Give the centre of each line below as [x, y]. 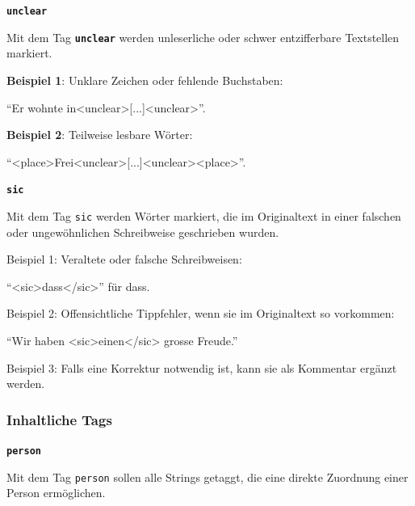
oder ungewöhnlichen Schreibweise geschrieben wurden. [143, 232]
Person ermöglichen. [56, 493]
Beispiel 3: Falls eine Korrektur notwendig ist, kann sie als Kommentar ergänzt [202, 367]
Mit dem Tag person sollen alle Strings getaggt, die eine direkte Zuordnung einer [207, 476]
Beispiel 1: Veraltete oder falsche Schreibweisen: [124, 259]
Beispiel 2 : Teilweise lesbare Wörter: [100, 135]
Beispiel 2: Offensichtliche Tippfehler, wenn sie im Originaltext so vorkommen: [201, 313]
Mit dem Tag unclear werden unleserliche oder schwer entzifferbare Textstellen [203, 37]
